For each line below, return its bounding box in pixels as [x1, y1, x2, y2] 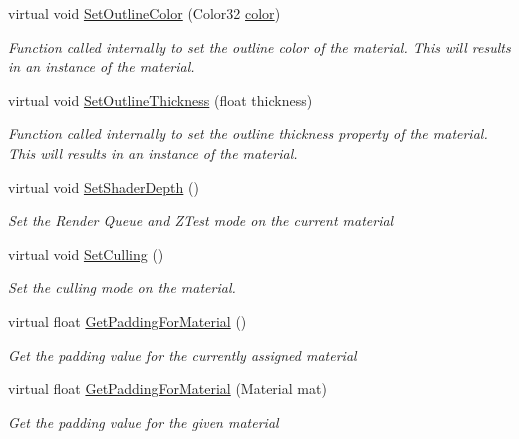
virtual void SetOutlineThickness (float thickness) [8, 89, 313, 110]
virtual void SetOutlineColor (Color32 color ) [8, 3, 281, 23]
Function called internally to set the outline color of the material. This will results [8, 36, 511, 57]
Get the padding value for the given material [8, 411, 279, 432]
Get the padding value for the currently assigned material [8, 344, 357, 365]
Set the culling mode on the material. [8, 277, 236, 298]
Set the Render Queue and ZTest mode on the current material [8, 210, 394, 231]
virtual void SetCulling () [8, 243, 164, 264]
